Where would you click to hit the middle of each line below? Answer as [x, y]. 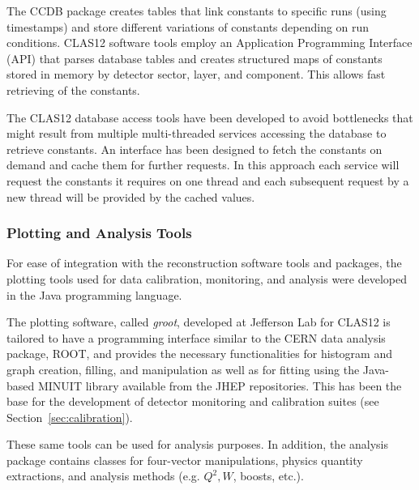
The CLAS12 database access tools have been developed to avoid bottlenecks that [210, 117]
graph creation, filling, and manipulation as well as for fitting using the [183, 369]
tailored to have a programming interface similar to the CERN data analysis [196, 337]
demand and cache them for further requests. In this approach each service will [203, 165]
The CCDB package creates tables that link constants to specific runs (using [197, 11]
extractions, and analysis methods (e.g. [103, 476]
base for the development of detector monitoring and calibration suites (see [193, 401]
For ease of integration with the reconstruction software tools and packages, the [204, 263]
